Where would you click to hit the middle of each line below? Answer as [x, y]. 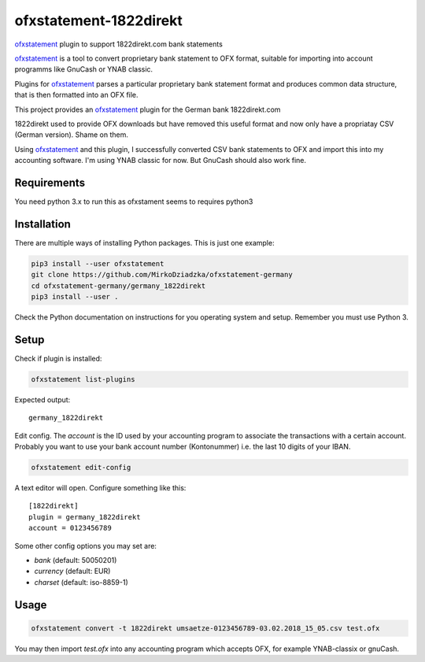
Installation [42, 224]
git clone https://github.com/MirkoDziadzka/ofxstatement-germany [162, 275]
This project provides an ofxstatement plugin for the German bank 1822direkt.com [148, 109]
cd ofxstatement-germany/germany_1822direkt [118, 286]
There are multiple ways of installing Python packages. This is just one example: [144, 242]
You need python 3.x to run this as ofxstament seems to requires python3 [134, 202]
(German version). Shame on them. [72, 135]
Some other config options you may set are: [86, 546]
